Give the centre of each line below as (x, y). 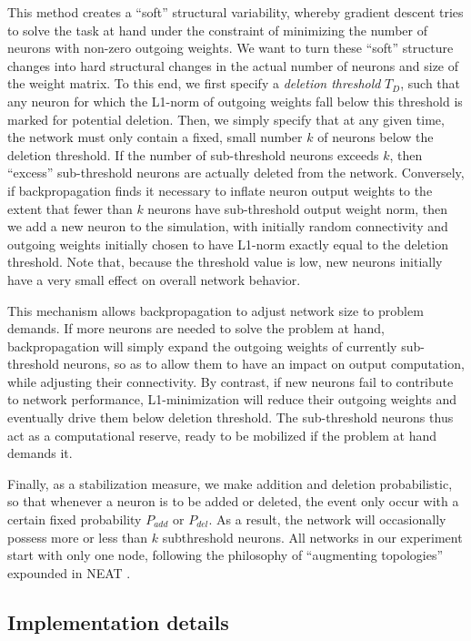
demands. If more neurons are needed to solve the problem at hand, (196, 328)
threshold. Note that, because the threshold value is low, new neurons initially (225, 262)
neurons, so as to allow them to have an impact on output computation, (264, 364)
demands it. (40, 453)
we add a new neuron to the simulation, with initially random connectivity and (228, 226)
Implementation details (118, 621)
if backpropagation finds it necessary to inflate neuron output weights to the (220, 190)
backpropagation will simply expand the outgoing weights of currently (202, 346)
